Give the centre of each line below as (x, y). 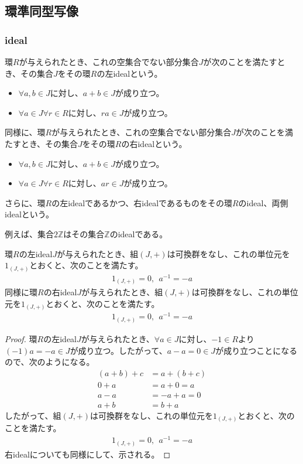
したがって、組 (33, 415)
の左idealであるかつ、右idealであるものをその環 (142, 202)
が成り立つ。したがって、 (118, 350)
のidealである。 (139, 233)
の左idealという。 (130, 73)
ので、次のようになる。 (50, 362)
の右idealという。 (154, 143)
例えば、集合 (29, 233)
